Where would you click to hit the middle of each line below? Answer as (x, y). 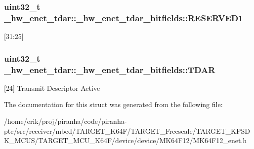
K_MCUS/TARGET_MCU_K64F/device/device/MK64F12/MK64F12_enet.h (126, 140)
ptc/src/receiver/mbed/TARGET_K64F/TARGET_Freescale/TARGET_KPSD (127, 130)
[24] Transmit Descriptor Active (52, 88)
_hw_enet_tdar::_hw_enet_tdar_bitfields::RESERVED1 (124, 18)
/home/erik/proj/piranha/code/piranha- (65, 121)
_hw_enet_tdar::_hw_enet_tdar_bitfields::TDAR (110, 69)
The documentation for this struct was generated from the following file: (113, 104)
